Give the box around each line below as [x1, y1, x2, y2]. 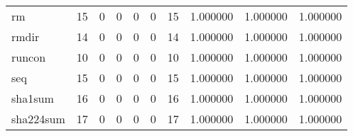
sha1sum [11, 90, 54, 106]
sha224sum [11, 110, 65, 127]
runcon [11, 49, 46, 65]
